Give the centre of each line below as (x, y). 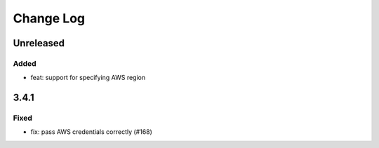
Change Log (49, 18)
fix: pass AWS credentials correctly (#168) (91, 132)
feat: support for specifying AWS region (88, 78)
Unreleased (39, 43)
